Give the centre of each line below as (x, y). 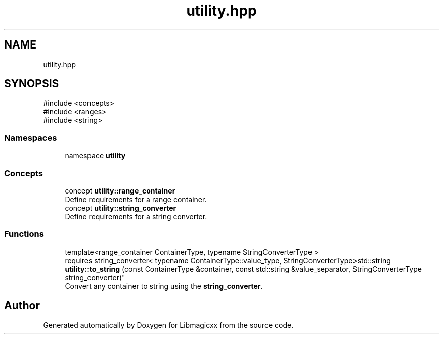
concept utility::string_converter (121, 208)
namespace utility (95, 156)
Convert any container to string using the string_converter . (164, 286)
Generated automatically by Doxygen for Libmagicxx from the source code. (168, 325)
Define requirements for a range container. (136, 199)
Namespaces (31, 138)
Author (22, 306)
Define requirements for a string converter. (136, 216)
